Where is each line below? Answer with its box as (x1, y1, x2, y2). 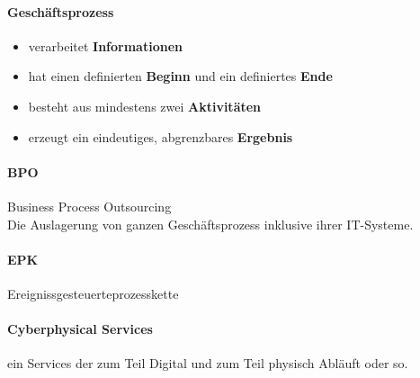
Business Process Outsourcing (7, 196, 172, 215)
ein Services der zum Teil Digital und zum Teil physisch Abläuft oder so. (7, 354, 408, 373)
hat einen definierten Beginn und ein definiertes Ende (28, 67, 333, 85)
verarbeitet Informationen (28, 36, 183, 55)
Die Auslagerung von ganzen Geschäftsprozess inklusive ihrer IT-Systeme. (7, 214, 414, 233)
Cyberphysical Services (7, 319, 153, 338)
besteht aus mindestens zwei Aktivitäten (28, 96, 262, 115)
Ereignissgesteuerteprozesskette (7, 283, 179, 302)
